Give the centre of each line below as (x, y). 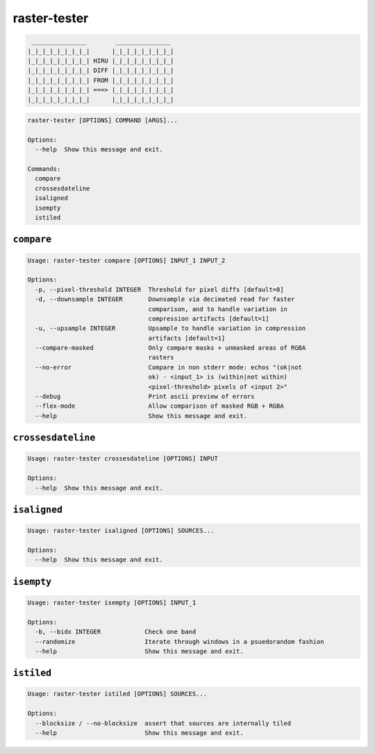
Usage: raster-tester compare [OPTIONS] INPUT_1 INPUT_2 (126, 260)
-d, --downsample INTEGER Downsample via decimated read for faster (165, 299)
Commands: (44, 169)
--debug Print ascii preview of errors (145, 397)
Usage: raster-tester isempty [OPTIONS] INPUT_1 (112, 602)
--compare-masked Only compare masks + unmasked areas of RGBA (170, 348)
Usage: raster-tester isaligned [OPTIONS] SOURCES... (121, 531)
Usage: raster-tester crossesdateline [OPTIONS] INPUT (123, 459)
